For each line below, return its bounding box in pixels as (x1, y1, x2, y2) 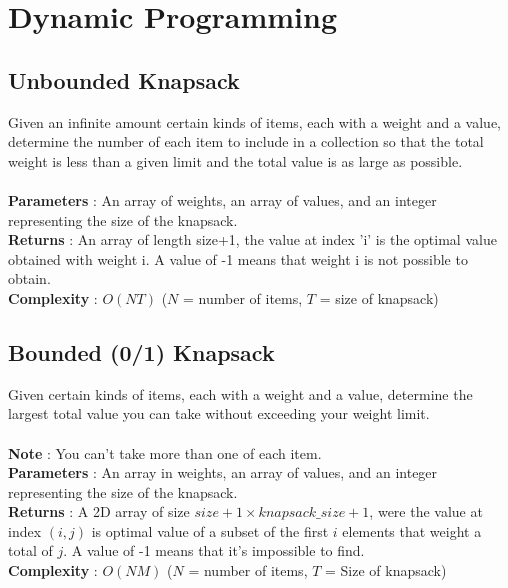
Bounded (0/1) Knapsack (8, 336, 275, 367)
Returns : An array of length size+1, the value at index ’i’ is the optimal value (8, 229, 497, 250)
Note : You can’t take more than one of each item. (8, 442, 322, 463)
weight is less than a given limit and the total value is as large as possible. (8, 150, 463, 171)
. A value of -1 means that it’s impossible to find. (63, 540, 365, 561)
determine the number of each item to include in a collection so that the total (8, 131, 484, 152)
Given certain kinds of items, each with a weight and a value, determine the (8, 383, 473, 404)
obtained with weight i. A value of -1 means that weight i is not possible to (8, 248, 468, 269)
